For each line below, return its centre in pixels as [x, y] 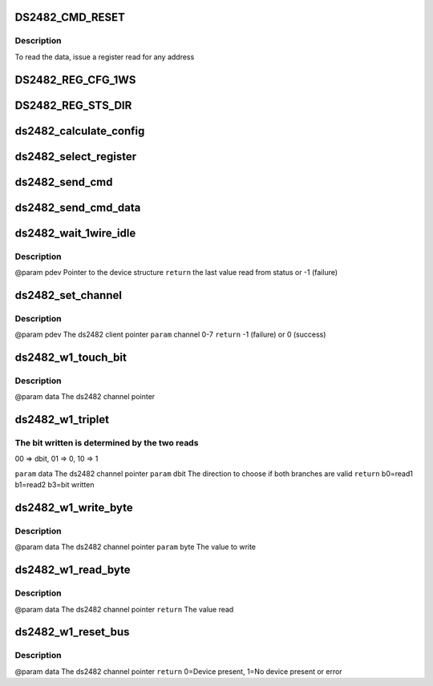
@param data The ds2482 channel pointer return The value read [124, 609]
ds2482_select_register [76, 156]
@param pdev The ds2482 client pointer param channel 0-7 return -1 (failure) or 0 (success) [170, 335]
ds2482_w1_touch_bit [71, 357]
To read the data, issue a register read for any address [105, 57]
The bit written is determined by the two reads [107, 443]
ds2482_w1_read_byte [73, 570]
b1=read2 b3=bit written [55, 485]
